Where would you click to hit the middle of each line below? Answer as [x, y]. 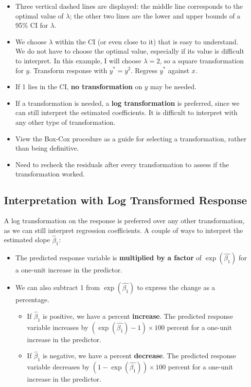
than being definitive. [47, 148]
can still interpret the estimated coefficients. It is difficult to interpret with [126, 112]
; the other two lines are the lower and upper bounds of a [155, 15]
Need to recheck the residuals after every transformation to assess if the [122, 164]
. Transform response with [68, 70]
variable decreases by [58, 367]
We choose [31, 41]
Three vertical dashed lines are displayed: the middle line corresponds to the [129, 6]
